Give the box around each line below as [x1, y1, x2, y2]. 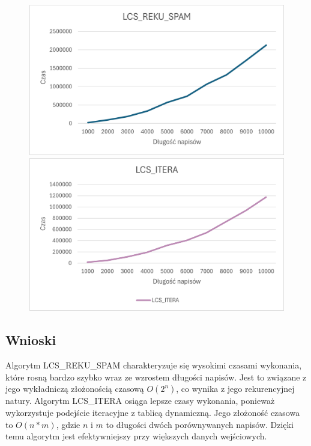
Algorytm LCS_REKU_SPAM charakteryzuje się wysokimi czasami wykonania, [5, 359, 302, 371]
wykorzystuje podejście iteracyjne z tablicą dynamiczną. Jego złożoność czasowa [5, 406, 300, 418]
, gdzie [56, 418, 80, 430]
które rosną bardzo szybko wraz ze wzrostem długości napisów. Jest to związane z [5, 370, 307, 383]
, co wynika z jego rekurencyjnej [176, 382, 295, 395]
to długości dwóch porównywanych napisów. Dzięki [106, 418, 294, 430]
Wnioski [5, 331, 56, 349]
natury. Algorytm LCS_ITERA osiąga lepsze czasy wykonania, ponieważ [5, 394, 275, 407]
